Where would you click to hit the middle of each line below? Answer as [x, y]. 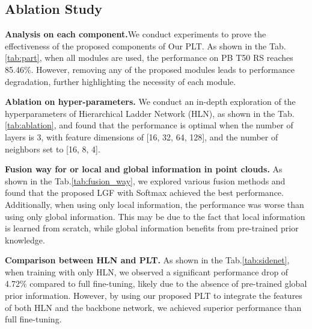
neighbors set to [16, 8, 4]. [53, 149]
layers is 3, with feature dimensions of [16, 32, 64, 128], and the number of [142, 136]
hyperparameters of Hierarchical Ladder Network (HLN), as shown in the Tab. [150, 113]
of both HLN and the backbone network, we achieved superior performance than [153, 307]
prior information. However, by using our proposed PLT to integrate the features [154, 296]
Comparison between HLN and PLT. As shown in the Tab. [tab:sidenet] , [147, 260]
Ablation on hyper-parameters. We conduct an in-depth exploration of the [150, 102]
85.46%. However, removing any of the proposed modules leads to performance [150, 69]
